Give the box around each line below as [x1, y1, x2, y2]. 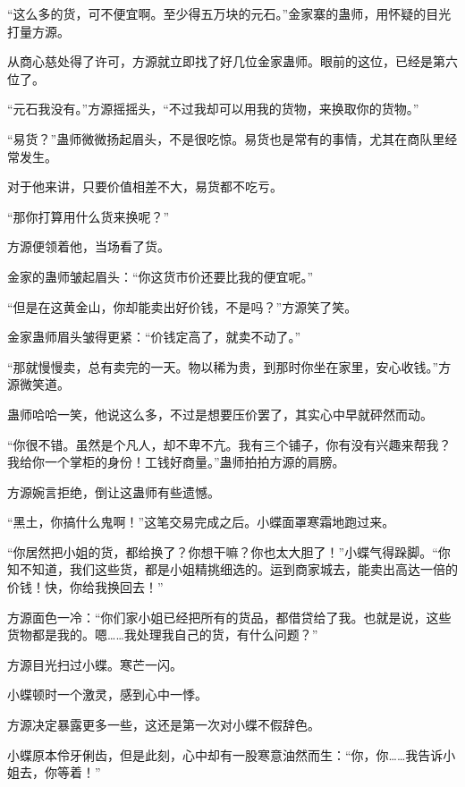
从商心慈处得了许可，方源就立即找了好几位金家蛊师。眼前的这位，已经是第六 [7, 52, 458, 71]
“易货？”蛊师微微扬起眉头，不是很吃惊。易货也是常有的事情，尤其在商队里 [7, 129, 445, 148]
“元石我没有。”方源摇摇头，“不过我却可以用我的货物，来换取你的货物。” [7, 99, 419, 118]
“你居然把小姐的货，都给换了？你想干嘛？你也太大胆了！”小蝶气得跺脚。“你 [7, 542, 451, 561]
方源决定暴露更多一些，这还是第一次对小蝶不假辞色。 [7, 715, 320, 734]
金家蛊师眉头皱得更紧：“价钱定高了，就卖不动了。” [7, 327, 301, 346]
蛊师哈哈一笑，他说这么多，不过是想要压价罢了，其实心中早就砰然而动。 [7, 404, 433, 423]
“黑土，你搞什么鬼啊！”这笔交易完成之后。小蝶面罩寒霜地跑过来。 [7, 512, 395, 531]
